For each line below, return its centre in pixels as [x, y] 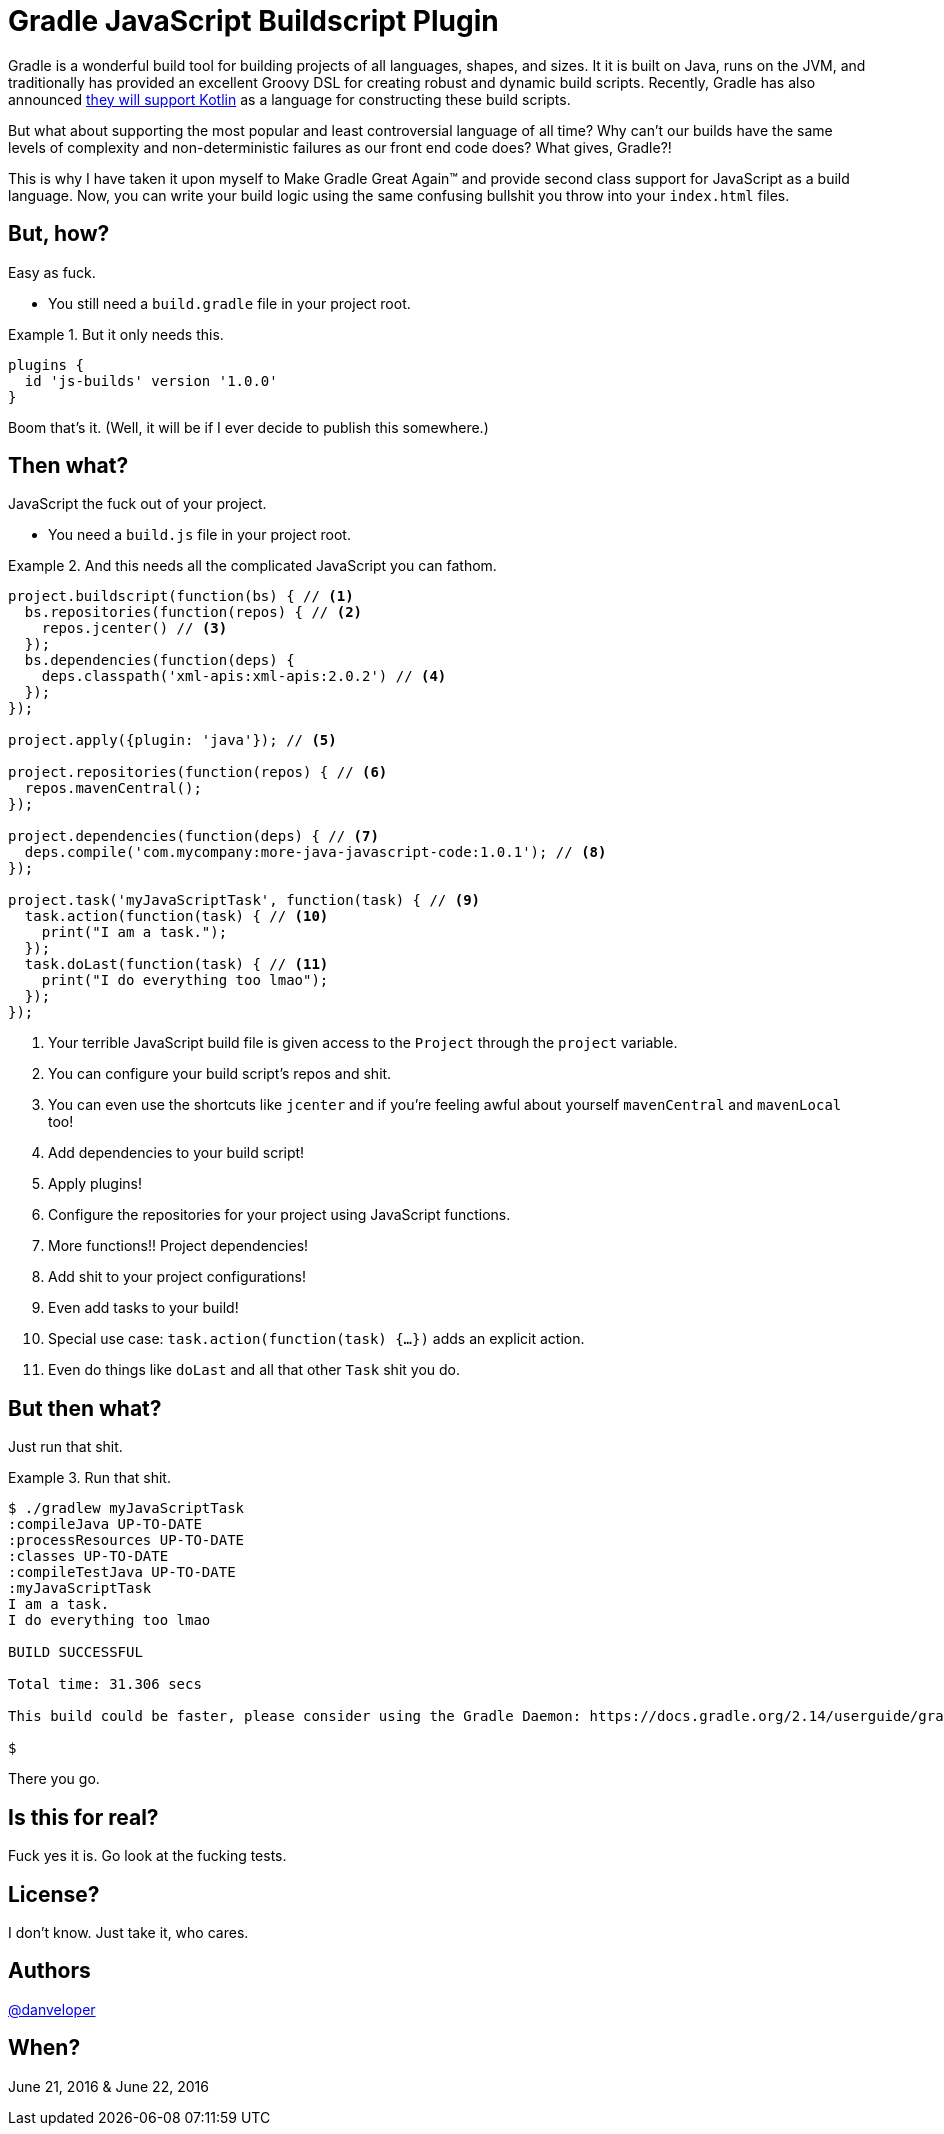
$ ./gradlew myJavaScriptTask [126, 1508]
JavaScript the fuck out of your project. [137, 504]
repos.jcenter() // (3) [134, 628]
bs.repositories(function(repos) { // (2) [193, 612]
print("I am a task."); [134, 932]
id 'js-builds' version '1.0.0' [151, 380]
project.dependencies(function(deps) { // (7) [193, 836]
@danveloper [52, 2009]
